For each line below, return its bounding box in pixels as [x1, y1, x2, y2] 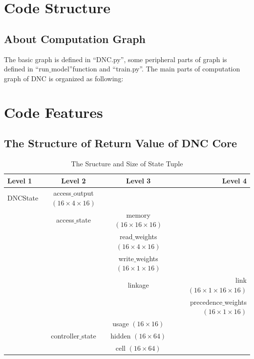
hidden [110, 330, 131, 340]
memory [126, 209, 150, 220]
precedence [190, 296, 223, 307]
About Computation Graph [4, 31, 146, 46]
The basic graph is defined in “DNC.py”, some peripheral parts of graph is [4, 54, 227, 64]
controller [51, 330, 80, 340]
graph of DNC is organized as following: [4, 73, 124, 83]
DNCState [7, 193, 39, 203]
